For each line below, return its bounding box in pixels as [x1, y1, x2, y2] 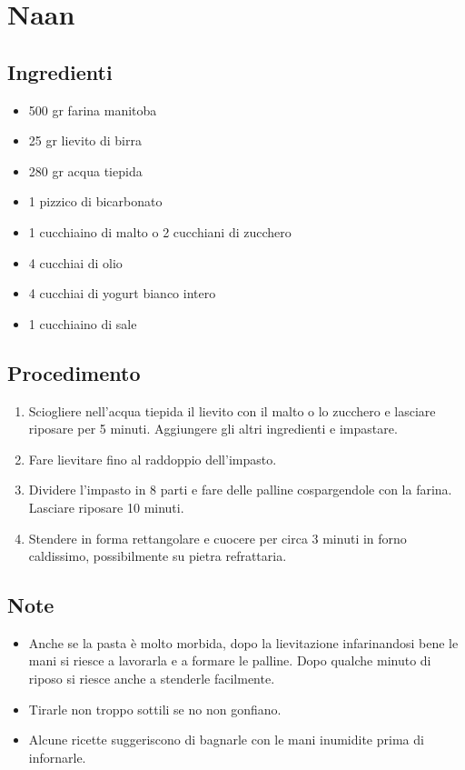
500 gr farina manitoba [28, 100, 157, 119]
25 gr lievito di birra [28, 131, 142, 150]
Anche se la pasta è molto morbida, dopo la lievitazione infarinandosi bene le [28, 633, 459, 652]
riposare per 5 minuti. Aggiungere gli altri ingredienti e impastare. [28, 419, 398, 438]
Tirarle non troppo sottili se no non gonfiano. [28, 699, 282, 718]
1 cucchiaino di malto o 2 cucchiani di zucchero [28, 222, 292, 241]
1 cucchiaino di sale [28, 314, 137, 333]
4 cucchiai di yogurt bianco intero [28, 284, 216, 303]
